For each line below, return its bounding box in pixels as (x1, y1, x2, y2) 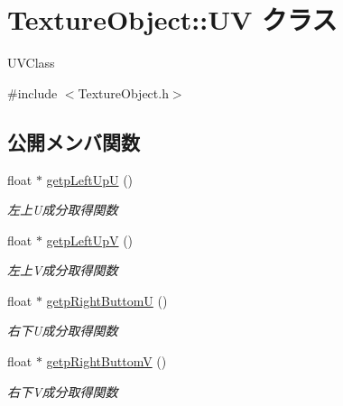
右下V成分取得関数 (7, 382, 118, 401)
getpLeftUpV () (46, 230, 134, 249)
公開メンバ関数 (7, 127, 140, 155)
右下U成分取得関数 (7, 321, 118, 340)
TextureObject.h (78, 83, 169, 102)
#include (7, 83, 58, 102)
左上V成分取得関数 (7, 261, 118, 280)
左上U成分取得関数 (7, 200, 118, 219)
